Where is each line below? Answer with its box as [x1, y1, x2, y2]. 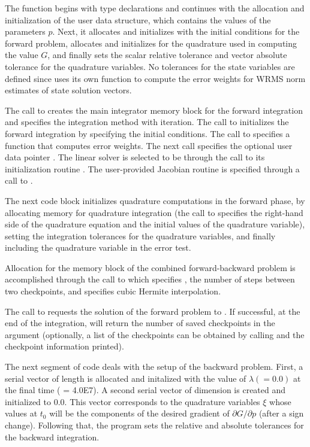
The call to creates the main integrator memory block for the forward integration [5, 104, 303, 116]
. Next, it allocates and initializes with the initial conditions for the [52, 25, 300, 38]
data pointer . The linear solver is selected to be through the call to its [5, 151, 265, 163]
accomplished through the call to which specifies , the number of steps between [5, 273, 295, 285]
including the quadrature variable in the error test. [5, 241, 191, 254]
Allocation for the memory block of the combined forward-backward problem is [5, 261, 296, 273]
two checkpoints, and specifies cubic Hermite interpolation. [5, 285, 221, 297]
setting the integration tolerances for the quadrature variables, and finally [5, 229, 276, 242]
